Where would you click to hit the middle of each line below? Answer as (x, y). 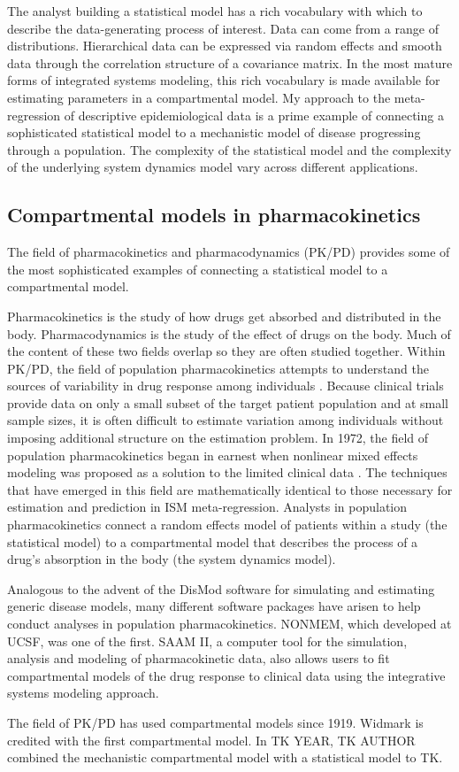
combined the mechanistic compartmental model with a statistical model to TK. (225, 757)
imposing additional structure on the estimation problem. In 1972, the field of (218, 438)
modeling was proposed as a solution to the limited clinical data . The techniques (227, 472)
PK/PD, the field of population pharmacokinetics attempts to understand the (218, 368)
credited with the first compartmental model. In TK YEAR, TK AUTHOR (211, 740)
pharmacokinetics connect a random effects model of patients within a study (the (227, 525)
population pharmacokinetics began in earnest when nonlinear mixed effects (213, 455)
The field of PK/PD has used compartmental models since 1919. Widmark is (215, 722)
